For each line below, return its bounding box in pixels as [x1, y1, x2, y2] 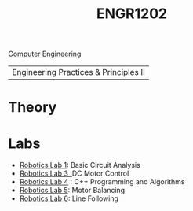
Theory [8, 98, 57, 117]
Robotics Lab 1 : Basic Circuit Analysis [19, 161, 141, 170]
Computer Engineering [8, 49, 82, 59]
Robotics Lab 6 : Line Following [19, 194, 119, 203]
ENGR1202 [96, 5, 167, 23]
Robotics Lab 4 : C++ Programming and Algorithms [19, 177, 185, 187]
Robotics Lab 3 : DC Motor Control [19, 168, 129, 178]
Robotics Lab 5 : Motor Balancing [19, 186, 126, 195]
